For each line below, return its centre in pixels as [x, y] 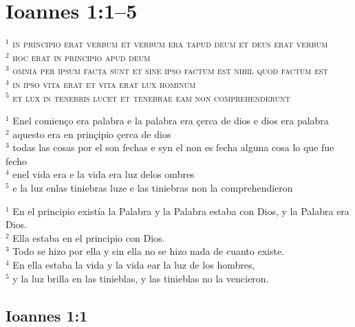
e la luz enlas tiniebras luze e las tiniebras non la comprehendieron [153, 188]
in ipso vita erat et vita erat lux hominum [104, 83]
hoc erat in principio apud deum [82, 57]
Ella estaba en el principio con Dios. [89, 237]
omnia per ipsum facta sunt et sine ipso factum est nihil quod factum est [170, 70]
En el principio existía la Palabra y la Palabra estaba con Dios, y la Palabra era [181, 211]
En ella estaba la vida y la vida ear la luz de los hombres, [134, 265]
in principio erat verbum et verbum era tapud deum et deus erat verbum [170, 44]
